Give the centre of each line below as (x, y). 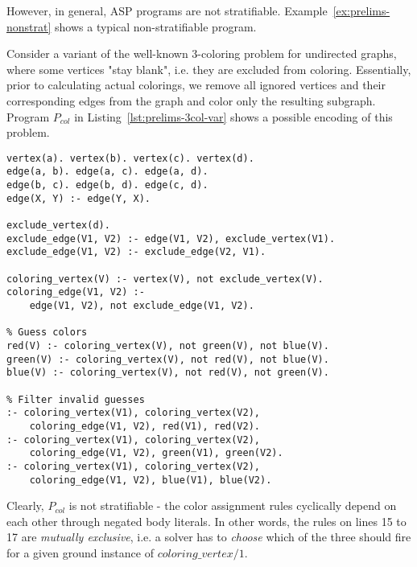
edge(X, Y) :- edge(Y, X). (78, 198)
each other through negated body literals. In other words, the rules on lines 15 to (206, 521)
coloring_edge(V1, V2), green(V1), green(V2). (156, 453)
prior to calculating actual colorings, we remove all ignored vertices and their (196, 85)
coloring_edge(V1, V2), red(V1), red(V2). (145, 426)
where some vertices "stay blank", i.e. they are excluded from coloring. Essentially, (209, 69)
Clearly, (25, 505)
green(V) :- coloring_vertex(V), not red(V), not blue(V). (168, 359)
